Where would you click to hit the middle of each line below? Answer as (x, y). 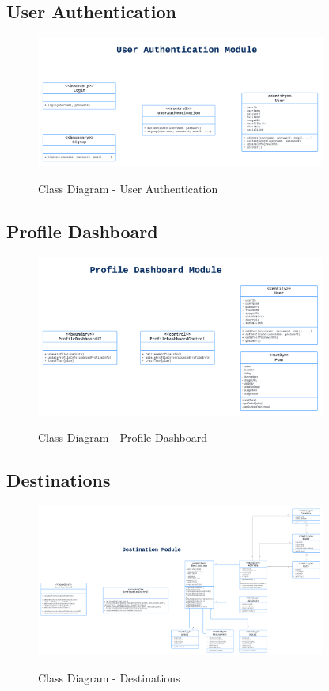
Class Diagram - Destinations (109, 677)
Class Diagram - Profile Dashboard (123, 437)
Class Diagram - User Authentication (128, 188)
